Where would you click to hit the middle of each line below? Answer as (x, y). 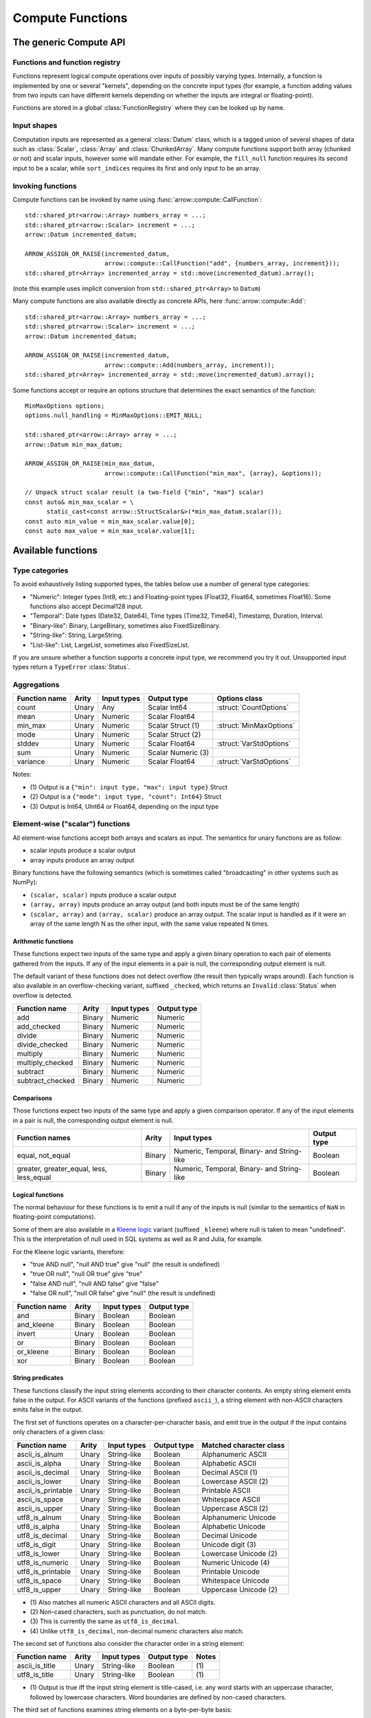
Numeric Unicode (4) (236, 1562)
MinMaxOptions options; (65, 406)
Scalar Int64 (168, 708)
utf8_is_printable (44, 1572)
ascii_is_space (40, 1499)
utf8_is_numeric (43, 1562)
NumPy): (25, 882)
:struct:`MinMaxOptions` (256, 726)
